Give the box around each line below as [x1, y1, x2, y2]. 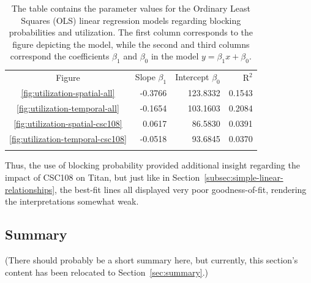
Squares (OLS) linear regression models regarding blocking [21, 13, 241, 26]
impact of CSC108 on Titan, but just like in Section [5, 170, 200, 183]
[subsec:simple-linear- [204, 170, 283, 183]
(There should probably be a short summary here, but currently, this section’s [5, 253, 298, 266]
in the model [151, 50, 199, 62]
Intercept [175, 70, 209, 83]
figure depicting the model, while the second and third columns [12, 37, 250, 50]
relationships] [5, 183, 55, 195]
